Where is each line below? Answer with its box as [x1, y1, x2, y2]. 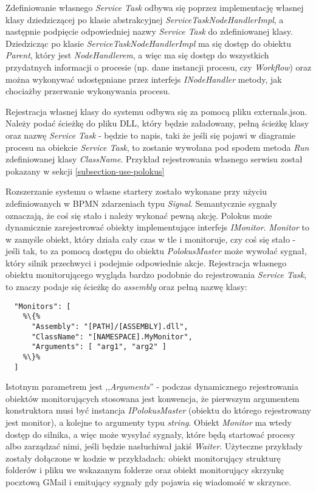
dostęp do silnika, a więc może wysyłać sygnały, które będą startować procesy [5, 428, 295, 440]
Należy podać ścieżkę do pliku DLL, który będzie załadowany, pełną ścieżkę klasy [5, 117, 309, 130]
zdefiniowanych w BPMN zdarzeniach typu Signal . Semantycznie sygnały [5, 196, 277, 209]
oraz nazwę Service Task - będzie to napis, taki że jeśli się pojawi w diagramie [5, 128, 296, 141]
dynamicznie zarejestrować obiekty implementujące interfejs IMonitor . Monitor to [5, 221, 309, 234]
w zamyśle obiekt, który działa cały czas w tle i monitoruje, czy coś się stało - [5, 232, 296, 245]
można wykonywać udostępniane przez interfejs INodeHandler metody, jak [5, 72, 282, 85]
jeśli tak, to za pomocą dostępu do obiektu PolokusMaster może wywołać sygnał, [5, 244, 307, 257]
